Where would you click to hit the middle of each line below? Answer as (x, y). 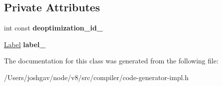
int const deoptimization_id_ (54, 28)
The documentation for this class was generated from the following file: (111, 61)
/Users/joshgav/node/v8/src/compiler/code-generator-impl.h (96, 77)
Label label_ (25, 44)
